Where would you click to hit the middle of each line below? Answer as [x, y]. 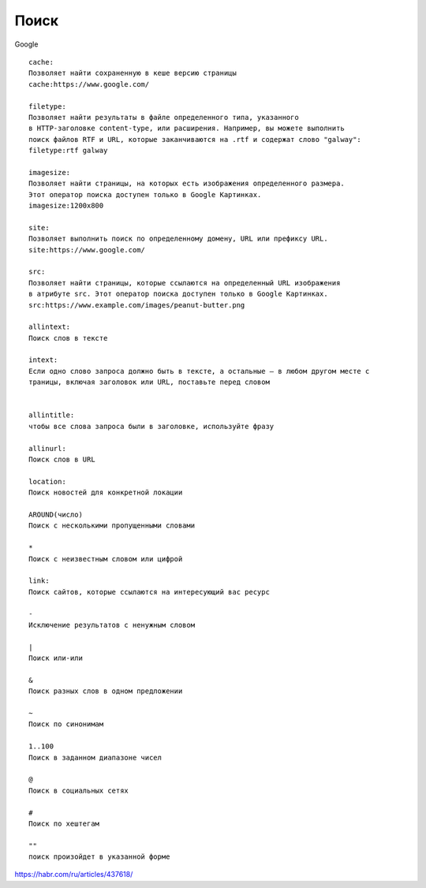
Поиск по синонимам [66, 724]
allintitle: [52, 415]
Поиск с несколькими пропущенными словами [112, 526]
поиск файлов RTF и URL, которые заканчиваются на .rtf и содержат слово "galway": [195, 139]
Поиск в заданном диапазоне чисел [95, 757]
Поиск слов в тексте [68, 338]
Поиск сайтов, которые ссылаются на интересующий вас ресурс [149, 592]
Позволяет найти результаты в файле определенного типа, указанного [164, 117]
